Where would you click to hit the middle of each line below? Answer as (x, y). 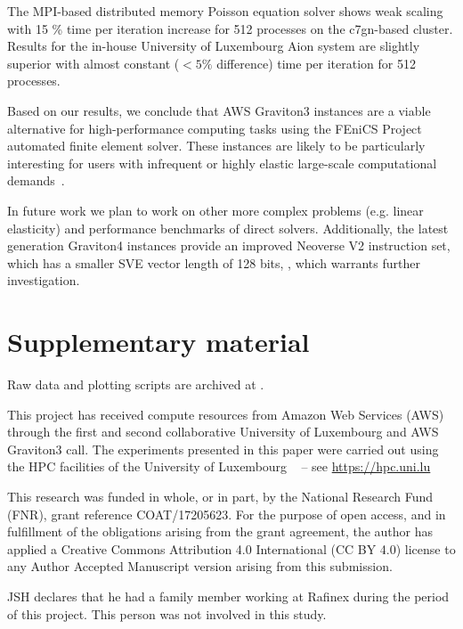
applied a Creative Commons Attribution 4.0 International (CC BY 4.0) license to (231, 548)
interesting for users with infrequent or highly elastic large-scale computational (222, 163)
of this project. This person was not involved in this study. (167, 613)
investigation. (44, 280)
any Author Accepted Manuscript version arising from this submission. (200, 566)
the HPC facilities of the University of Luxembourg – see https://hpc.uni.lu (219, 466)
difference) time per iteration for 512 (316, 63)
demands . (36, 180)
